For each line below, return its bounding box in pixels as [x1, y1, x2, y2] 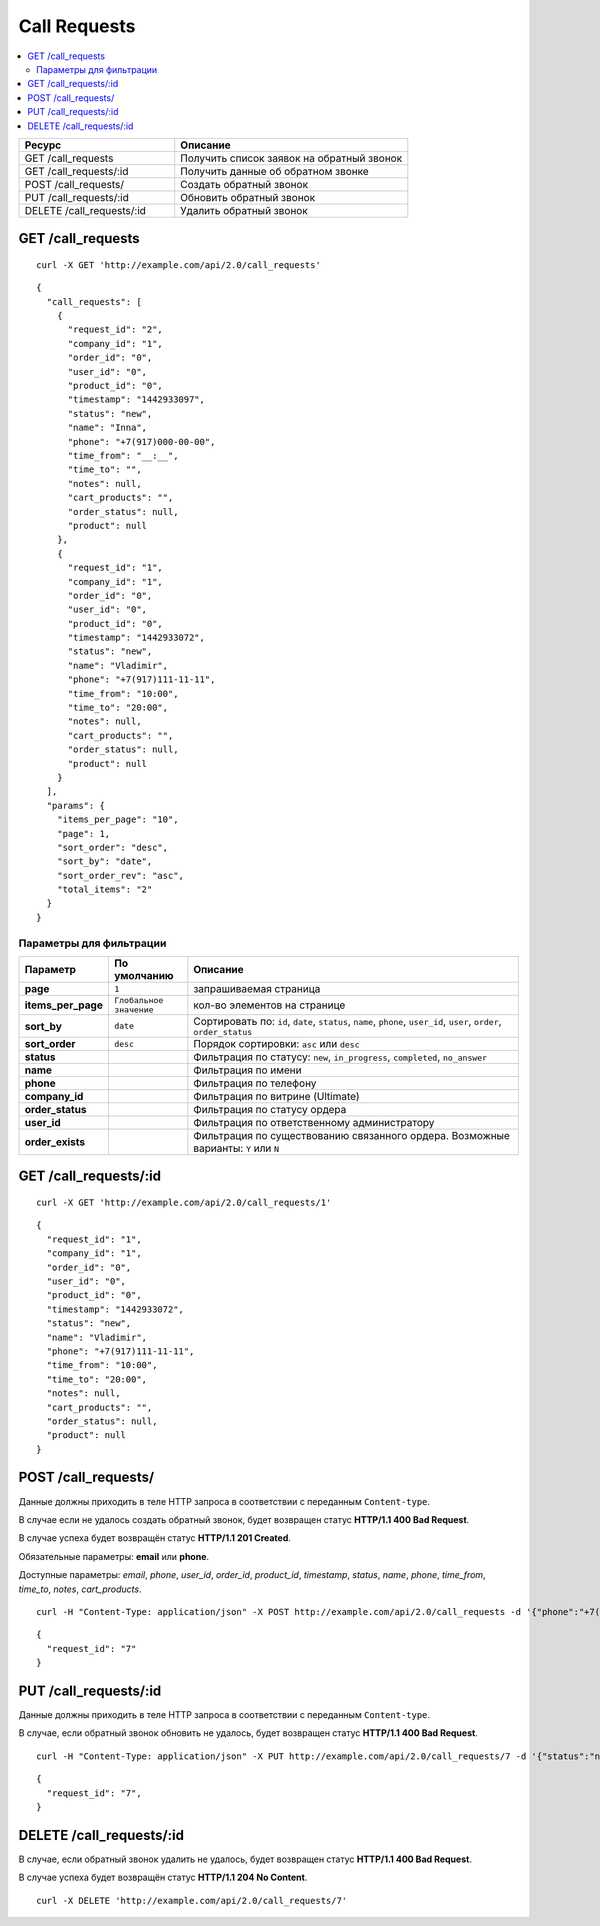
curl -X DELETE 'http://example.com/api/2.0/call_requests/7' [36, 1895, 348, 1906]
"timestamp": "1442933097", [67, 394, 205, 405]
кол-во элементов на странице [193, 998, 346, 1012]
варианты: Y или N [193, 1141, 280, 1155]
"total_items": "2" [56, 884, 153, 895]
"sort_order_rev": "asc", [56, 870, 185, 881]
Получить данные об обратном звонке [180, 164, 369, 178]
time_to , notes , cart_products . [18, 1583, 142, 1595]
